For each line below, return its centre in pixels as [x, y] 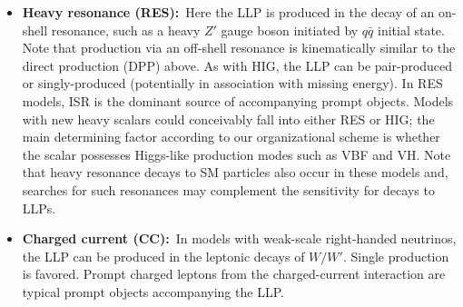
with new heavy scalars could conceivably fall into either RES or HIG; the [228, 119]
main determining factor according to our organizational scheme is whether [231, 137]
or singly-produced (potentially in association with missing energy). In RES [232, 83]
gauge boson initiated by [290, 30]
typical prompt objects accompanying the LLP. [153, 291]
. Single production [396, 256]
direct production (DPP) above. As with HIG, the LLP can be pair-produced [237, 65]
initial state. [411, 30]
